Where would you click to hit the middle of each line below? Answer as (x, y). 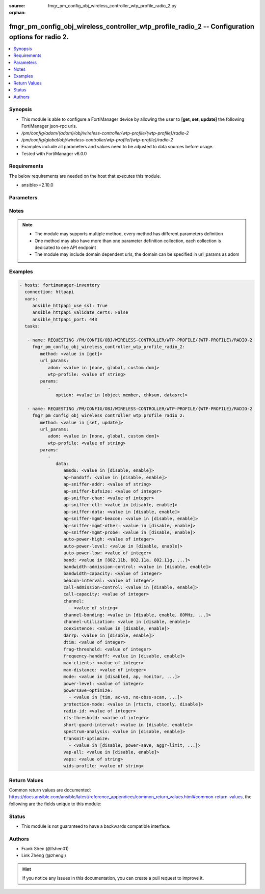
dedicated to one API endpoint (65, 247)
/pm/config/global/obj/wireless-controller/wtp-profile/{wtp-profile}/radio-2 (97, 139)
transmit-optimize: (87, 738)
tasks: (33, 326)
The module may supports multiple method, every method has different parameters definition (129, 234)
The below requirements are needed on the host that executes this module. (85, 176)
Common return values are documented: (50, 790)
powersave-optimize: (88, 690)
